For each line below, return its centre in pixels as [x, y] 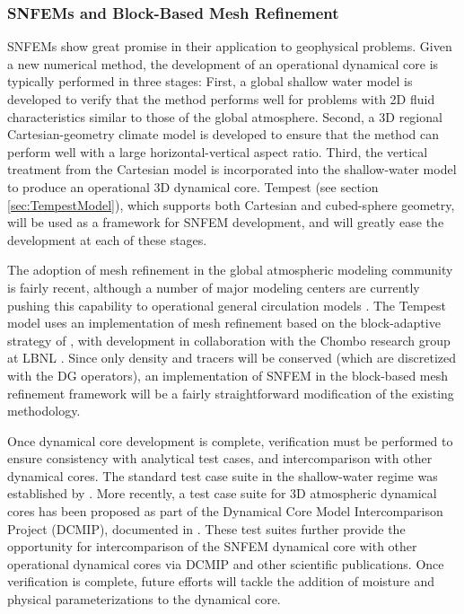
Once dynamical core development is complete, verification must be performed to [230, 440]
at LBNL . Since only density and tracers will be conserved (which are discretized [232, 358]
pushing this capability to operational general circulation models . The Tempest [227, 305]
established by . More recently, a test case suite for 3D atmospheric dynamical [222, 493]
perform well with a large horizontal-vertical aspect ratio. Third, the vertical [218, 151]
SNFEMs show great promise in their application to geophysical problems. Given [230, 46]
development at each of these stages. [107, 239]
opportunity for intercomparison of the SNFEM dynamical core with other [212, 546]
